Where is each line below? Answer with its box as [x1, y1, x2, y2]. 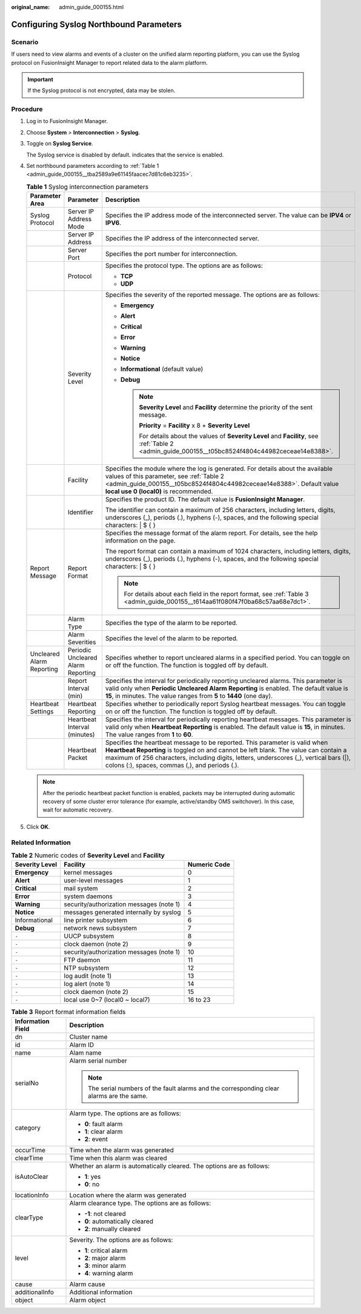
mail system [64, 884, 98, 893]
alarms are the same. [88, 1092, 148, 1100]
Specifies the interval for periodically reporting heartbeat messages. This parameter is [105, 715, 351, 724]
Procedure [11, 105, 43, 113]
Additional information [69, 1288, 133, 1296]
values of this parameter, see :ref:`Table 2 [105, 472, 224, 481]
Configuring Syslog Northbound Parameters [11, 19, 182, 30]
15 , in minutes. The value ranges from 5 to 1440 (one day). [105, 692, 273, 700]
